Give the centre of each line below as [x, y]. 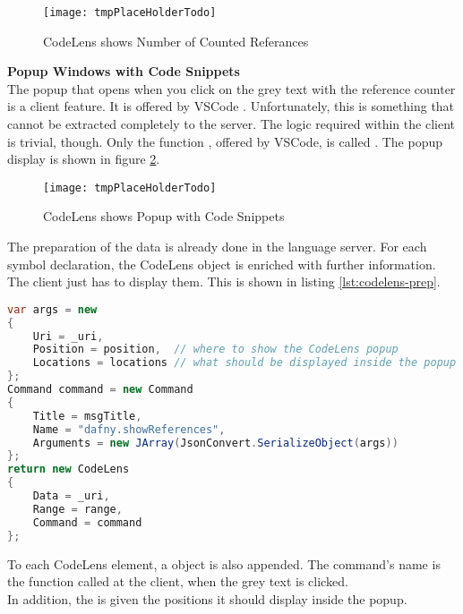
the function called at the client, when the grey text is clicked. [178, 581]
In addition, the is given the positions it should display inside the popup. [207, 598]
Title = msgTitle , [87, 416]
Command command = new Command [100, 390]
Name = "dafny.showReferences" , [129, 429]
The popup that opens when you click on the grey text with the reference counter [231, 88]
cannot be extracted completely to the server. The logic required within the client [231, 124]
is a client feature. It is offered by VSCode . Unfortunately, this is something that [231, 106]
